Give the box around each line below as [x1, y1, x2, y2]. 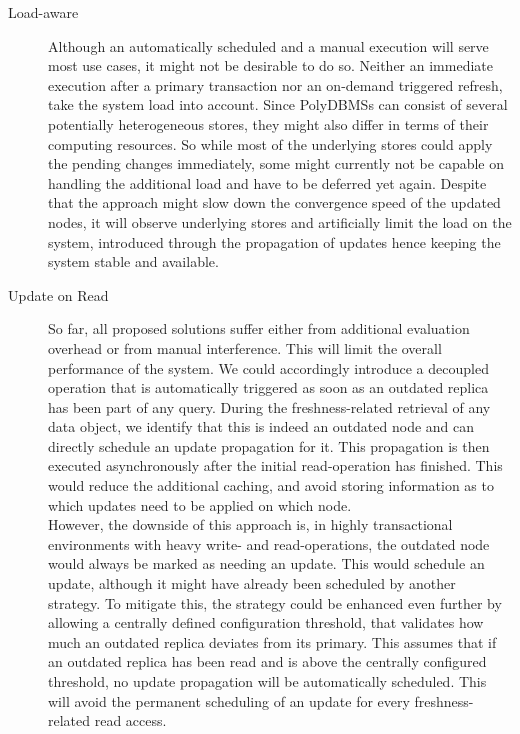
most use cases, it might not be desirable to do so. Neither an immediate [48, 55, 493, 76]
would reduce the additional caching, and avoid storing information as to [48, 475, 494, 496]
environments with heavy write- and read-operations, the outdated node [48, 533, 490, 554]
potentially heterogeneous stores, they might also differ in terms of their [48, 113, 489, 134]
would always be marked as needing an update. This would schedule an [48, 553, 485, 574]
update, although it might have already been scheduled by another [48, 573, 456, 594]
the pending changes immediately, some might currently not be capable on [48, 153, 505, 174]
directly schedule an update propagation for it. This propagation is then [48, 435, 490, 456]
